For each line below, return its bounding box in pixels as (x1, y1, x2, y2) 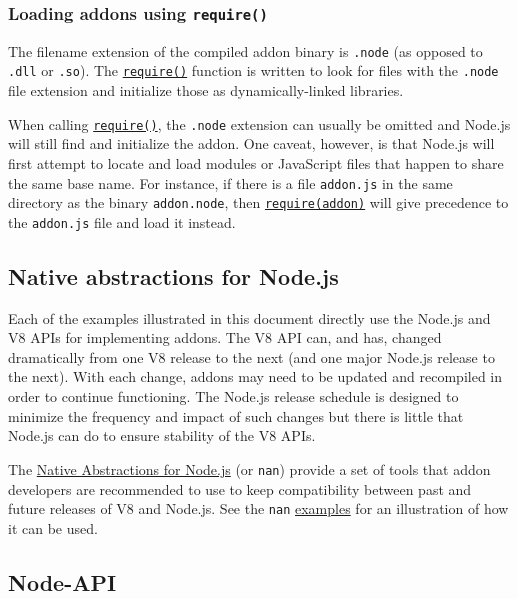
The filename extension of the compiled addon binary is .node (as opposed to (8, 40, 483, 61)
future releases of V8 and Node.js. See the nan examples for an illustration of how (8, 498, 509, 519)
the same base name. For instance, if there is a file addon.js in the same (8, 172, 453, 193)
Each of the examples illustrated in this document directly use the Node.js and (8, 307, 491, 328)
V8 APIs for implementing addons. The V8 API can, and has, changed (8, 327, 442, 348)
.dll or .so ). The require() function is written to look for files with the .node (8, 60, 499, 81)
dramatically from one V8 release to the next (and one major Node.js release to (8, 346, 495, 367)
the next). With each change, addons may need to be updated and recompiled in (8, 366, 503, 387)
